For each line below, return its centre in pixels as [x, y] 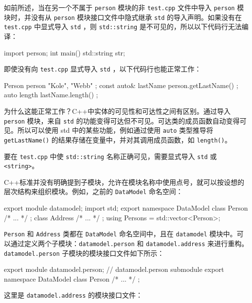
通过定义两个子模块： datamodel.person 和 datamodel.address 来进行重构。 [129, 243]
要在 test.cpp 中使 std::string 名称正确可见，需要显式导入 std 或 [110, 156]
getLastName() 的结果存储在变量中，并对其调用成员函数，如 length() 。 [118, 139]
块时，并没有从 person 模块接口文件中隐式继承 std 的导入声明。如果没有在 [123, 17]
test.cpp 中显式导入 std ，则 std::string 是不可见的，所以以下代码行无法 [123, 27]
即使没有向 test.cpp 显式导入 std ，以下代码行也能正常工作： [103, 69]
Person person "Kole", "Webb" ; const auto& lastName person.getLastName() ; [121, 85]
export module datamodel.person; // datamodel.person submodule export [114, 269]
